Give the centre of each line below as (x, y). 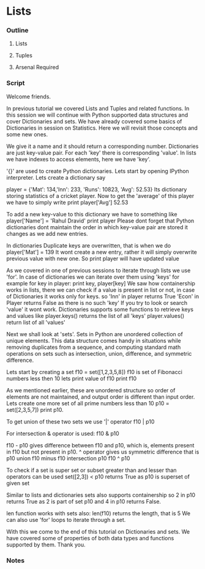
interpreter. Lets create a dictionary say (56, 177)
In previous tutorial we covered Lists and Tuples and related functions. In (98, 108)
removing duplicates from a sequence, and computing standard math (94, 347)
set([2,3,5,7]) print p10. (35, 409)
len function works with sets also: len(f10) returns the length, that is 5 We (99, 513)
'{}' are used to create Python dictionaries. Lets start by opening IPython (98, 171)
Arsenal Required (37, 67)
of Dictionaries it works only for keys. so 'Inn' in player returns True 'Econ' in (103, 296)
